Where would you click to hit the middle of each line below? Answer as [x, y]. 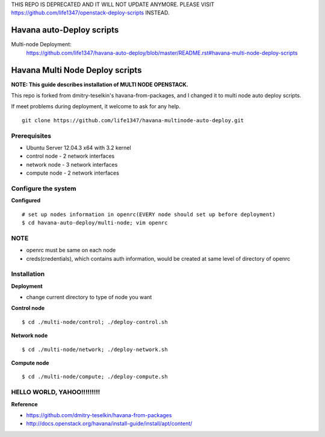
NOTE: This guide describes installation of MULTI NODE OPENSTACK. [100, 84]
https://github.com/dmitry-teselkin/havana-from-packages [99, 415]
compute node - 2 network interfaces [73, 173]
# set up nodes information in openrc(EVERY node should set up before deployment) [149, 214]
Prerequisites [31, 135]
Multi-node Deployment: [41, 45]
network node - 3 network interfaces [72, 164]
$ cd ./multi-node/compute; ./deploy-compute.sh [95, 377]
